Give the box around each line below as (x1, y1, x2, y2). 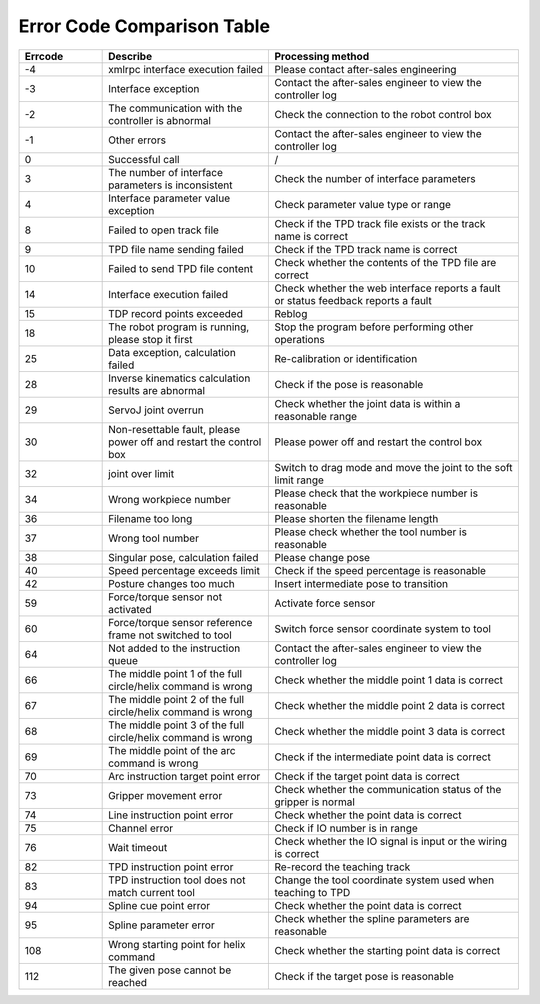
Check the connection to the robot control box (274, 107, 492, 121)
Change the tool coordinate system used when (274, 873, 495, 887)
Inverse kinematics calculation (108, 371, 251, 385)
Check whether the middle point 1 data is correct (274, 673, 504, 687)
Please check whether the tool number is (274, 525, 467, 539)
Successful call (108, 152, 180, 166)
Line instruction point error (108, 808, 234, 822)
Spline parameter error (108, 918, 215, 932)
